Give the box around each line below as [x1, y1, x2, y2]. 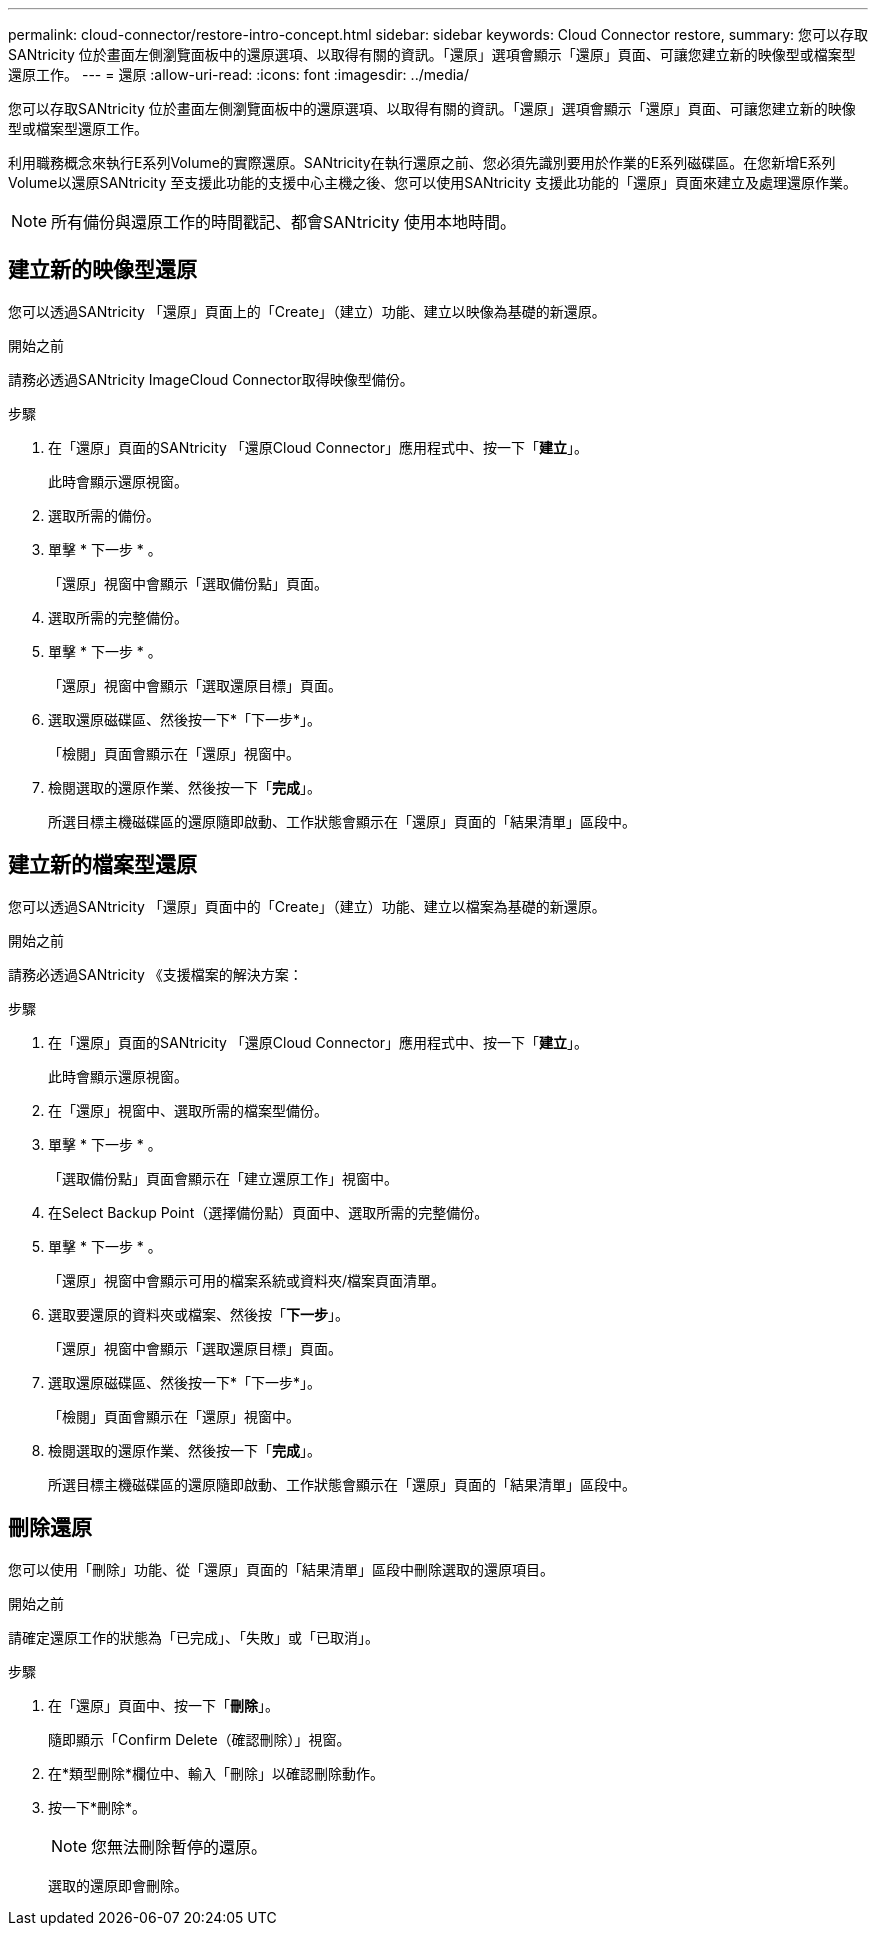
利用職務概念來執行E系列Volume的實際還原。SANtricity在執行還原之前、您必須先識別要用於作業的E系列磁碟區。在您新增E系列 [8, 154, 836, 171]
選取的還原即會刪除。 [48, 1876, 188, 1894]
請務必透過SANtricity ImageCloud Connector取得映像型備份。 [8, 370, 414, 388]
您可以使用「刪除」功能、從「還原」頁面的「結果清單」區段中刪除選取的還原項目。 [8, 1560, 554, 1578]
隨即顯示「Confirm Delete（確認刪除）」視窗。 [48, 1730, 351, 1748]
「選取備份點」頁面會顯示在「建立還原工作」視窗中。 [48, 1169, 398, 1187]
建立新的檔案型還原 [8, 852, 197, 878]
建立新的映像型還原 [8, 257, 197, 283]
